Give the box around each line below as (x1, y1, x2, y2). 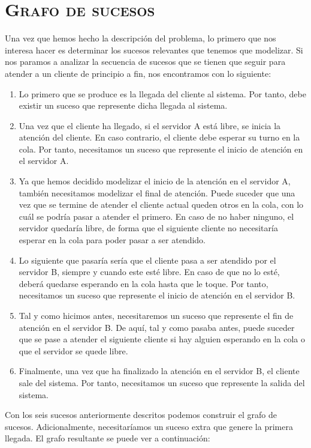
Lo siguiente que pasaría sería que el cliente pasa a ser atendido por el (19, 253, 276, 266)
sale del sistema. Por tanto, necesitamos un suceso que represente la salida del (19, 376, 305, 389)
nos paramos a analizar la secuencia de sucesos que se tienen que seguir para (5, 55, 286, 68)
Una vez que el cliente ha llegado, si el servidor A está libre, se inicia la (19, 119, 281, 132)
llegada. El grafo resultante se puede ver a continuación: (5, 432, 210, 444)
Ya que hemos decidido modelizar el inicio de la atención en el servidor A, (19, 175, 291, 187)
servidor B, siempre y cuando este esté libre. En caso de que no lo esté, (19, 265, 280, 278)
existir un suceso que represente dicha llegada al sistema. (19, 99, 228, 112)
